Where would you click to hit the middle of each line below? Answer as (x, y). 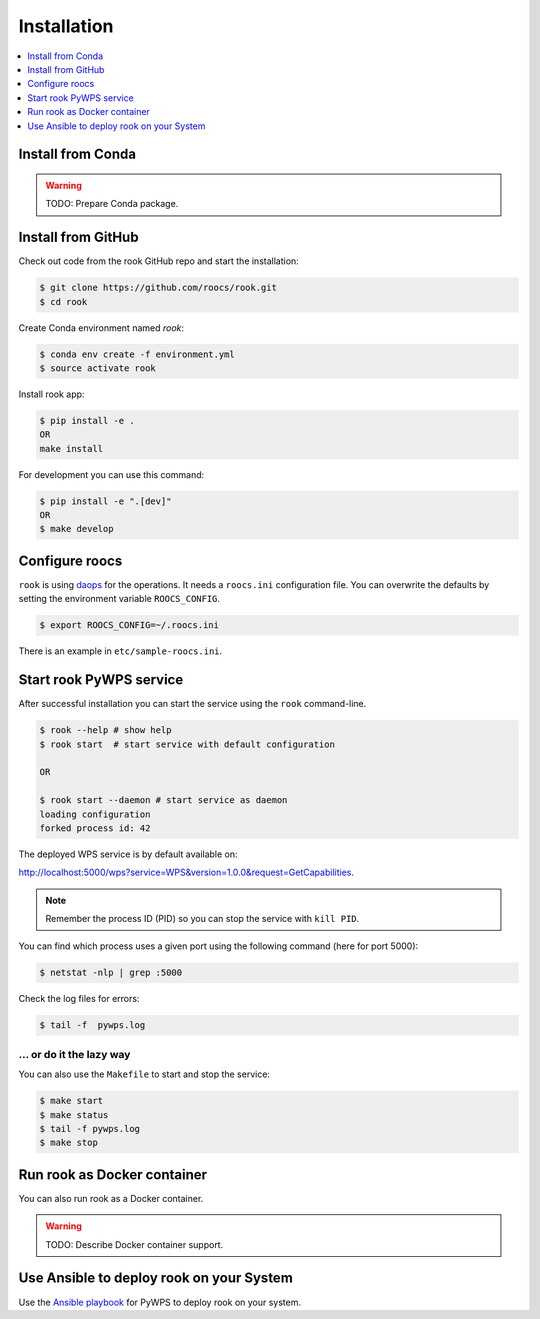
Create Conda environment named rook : (101, 327)
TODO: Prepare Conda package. (112, 204)
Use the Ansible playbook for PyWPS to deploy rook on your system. (160, 1302)
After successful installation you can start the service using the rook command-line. (192, 704)
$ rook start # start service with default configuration (187, 744)
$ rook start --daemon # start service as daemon (163, 800)
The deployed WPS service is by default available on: (128, 854)
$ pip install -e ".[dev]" (105, 501)
